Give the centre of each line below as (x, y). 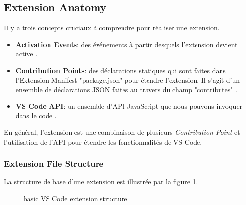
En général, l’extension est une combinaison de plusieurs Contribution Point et (122, 132)
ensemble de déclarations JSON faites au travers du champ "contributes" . (126, 90)
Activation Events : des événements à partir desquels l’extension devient (126, 44)
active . (26, 54)
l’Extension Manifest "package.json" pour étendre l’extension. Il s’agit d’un (128, 80)
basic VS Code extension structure (75, 198)
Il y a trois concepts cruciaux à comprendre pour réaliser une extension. (112, 28)
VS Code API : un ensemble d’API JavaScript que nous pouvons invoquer (129, 106)
